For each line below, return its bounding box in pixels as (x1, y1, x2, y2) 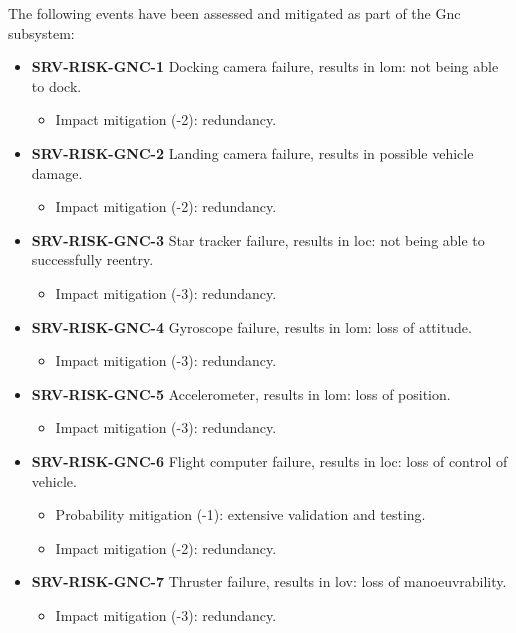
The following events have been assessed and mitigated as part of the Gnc (8, 3, 461, 23)
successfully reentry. (31, 249, 154, 270)
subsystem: (8, 22, 75, 43)
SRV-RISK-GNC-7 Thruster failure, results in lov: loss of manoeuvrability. (31, 571, 507, 592)
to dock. (31, 75, 82, 96)
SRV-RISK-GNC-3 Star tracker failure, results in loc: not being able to (31, 229, 485, 250)
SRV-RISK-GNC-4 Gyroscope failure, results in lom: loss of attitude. (31, 316, 472, 337)
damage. (31, 162, 83, 183)
